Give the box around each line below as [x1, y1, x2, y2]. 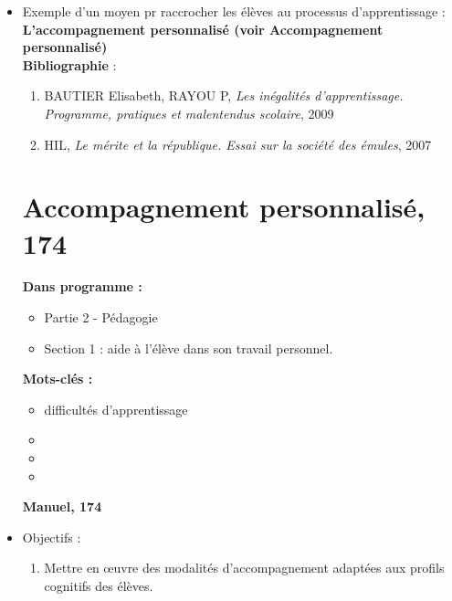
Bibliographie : [22, 55, 117, 74]
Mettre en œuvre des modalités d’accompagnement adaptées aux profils [44, 558, 445, 577]
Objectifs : [22, 527, 81, 546]
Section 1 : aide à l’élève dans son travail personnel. [44, 338, 333, 357]
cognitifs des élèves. [44, 576, 153, 595]
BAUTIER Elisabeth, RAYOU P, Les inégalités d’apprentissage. [44, 86, 404, 105]
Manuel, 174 [22, 497, 102, 516]
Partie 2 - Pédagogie [44, 308, 158, 327]
